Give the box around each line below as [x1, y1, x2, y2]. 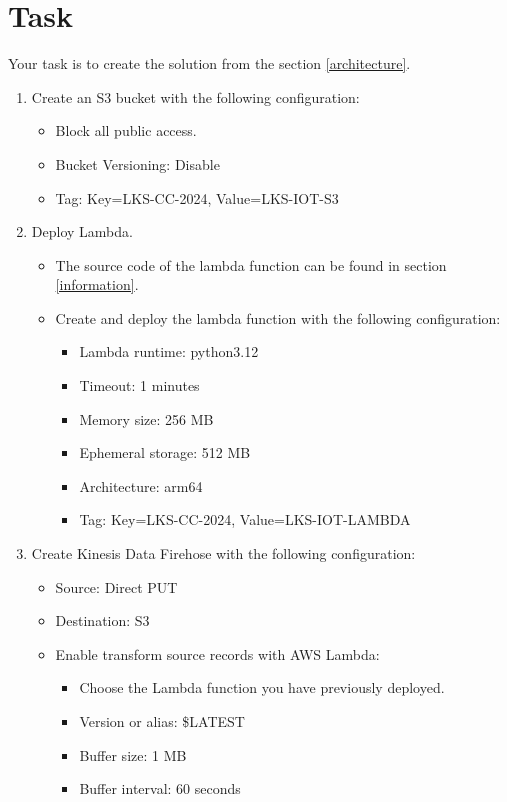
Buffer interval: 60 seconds [79, 778, 241, 799]
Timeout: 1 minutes [79, 375, 200, 396]
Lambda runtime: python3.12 [79, 341, 259, 362]
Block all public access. [55, 120, 197, 141]
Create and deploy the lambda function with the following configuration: [55, 307, 501, 328]
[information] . [55, 274, 139, 295]
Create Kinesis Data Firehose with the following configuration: [31, 543, 416, 564]
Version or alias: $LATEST [79, 711, 245, 731]
